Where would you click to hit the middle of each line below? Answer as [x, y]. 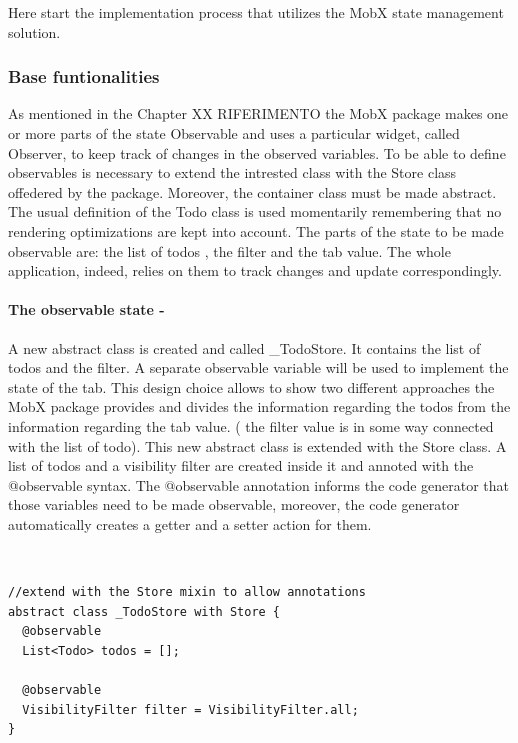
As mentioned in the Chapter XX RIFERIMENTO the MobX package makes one [258, 113]
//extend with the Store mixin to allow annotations [187, 592]
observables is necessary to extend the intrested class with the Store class [232, 172]
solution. [34, 31]
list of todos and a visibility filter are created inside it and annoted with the [241, 465]
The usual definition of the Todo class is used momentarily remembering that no [255, 211]
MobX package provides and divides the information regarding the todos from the [259, 406]
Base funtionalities [84, 76]
